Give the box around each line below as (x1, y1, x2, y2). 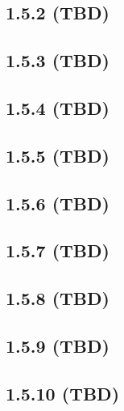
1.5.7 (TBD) (6, 238, 110, 263)
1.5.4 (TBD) (6, 95, 110, 120)
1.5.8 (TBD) (6, 286, 110, 311)
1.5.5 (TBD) (6, 142, 110, 167)
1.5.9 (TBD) (6, 333, 110, 358)
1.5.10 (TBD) (6, 380, 120, 405)
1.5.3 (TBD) (6, 48, 110, 73)
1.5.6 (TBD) (6, 190, 110, 215)
